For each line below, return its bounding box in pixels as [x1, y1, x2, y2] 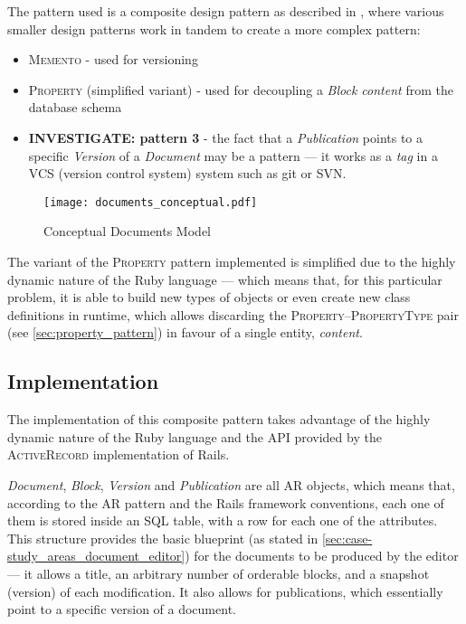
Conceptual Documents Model [43, 222, 211, 241]
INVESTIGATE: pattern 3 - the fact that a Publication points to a [28, 128, 423, 147]
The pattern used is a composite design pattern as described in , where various [7, 2, 444, 20]
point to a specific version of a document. [7, 600, 236, 619]
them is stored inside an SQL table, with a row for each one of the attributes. [7, 511, 438, 530]
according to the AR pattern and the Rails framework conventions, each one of [7, 493, 444, 512]
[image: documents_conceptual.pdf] [43, 195, 258, 209]
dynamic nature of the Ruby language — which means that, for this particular [7, 269, 442, 288]
